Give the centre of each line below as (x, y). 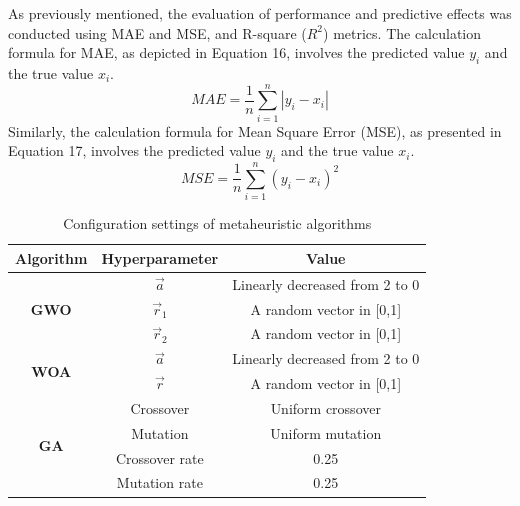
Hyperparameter (160, 257)
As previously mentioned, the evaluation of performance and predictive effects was (260, 13)
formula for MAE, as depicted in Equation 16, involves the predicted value (236, 52)
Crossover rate (159, 457)
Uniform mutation (326, 432)
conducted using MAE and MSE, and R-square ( (157, 32)
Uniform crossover (325, 407)
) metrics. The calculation (402, 32)
